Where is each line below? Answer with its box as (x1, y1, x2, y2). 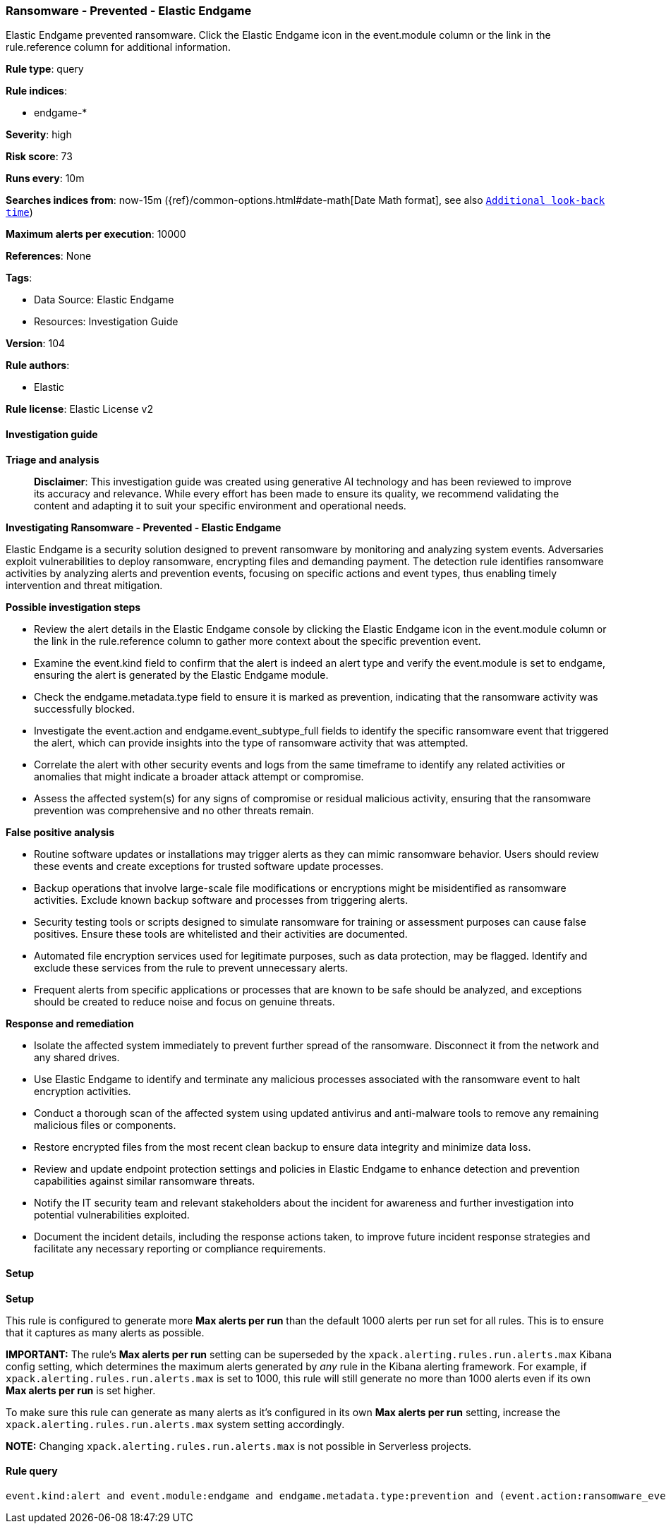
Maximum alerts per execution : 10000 (6, 228, 186, 241)
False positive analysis (6, 826, 114, 838)
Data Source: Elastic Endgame (34, 294, 174, 306)
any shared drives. (34, 1051, 120, 1063)
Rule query (6, 1465, 58, 1477)
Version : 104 (6, 337, 66, 350)
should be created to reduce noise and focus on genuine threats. (34, 995, 335, 1008)
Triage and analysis (6, 453, 99, 466)
